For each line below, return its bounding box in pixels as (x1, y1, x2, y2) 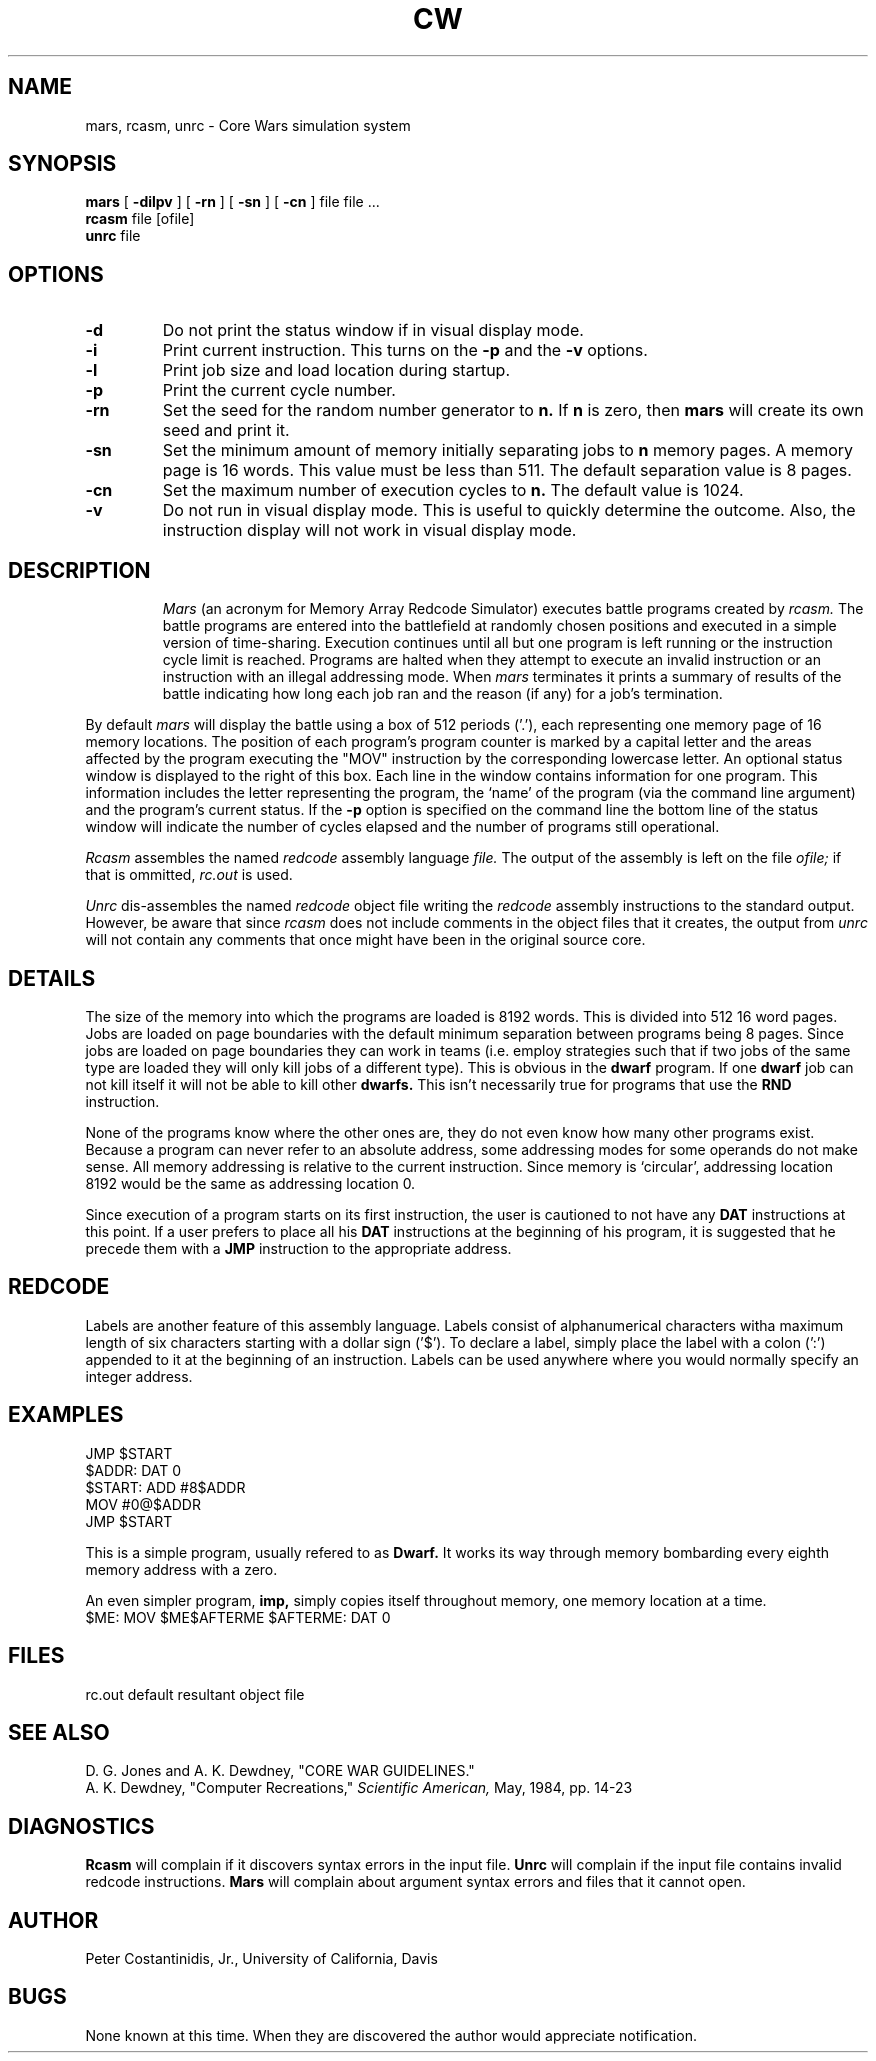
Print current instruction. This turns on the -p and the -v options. (162, 340, 648, 361)
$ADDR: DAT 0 (85, 1461, 182, 1479)
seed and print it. (162, 420, 290, 441)
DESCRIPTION (8, 557, 151, 583)
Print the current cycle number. (162, 380, 396, 401)
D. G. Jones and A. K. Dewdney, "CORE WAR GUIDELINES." (85, 1762, 475, 1780)
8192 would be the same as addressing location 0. (85, 1174, 416, 1192)
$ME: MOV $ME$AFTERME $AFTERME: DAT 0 (85, 1608, 391, 1626)
